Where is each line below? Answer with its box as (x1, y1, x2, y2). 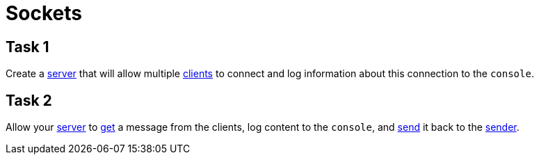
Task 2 (6, 91, 52, 109)
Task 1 (6, 38, 49, 56)
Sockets (6, 1, 83, 25)
